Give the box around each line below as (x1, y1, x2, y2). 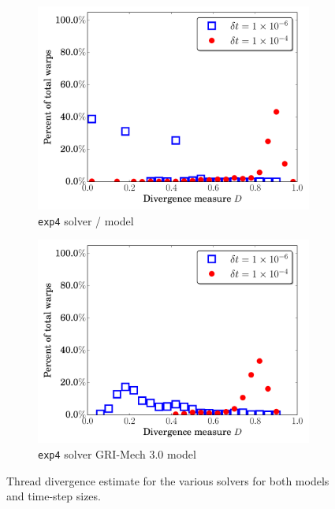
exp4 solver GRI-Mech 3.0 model (38, 445, 196, 462)
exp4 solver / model (38, 212, 134, 228)
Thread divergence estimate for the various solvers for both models (6, 472, 329, 489)
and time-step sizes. (6, 488, 101, 504)
